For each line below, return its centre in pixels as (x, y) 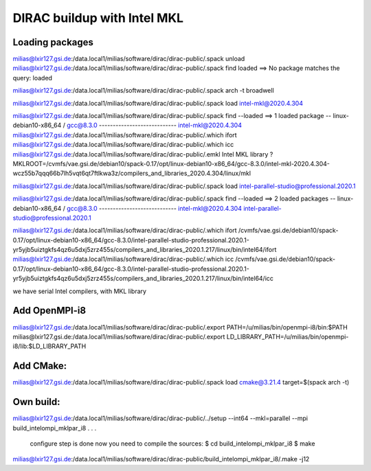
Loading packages (53, 42)
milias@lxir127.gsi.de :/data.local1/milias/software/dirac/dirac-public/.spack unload (129, 59)
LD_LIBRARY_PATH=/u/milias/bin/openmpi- (288, 336)
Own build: (37, 402)
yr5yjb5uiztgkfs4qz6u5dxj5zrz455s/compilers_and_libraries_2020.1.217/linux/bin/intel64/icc (143, 279)
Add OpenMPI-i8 (49, 311)
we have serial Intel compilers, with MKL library (80, 291)
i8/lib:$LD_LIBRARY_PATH (49, 346)
